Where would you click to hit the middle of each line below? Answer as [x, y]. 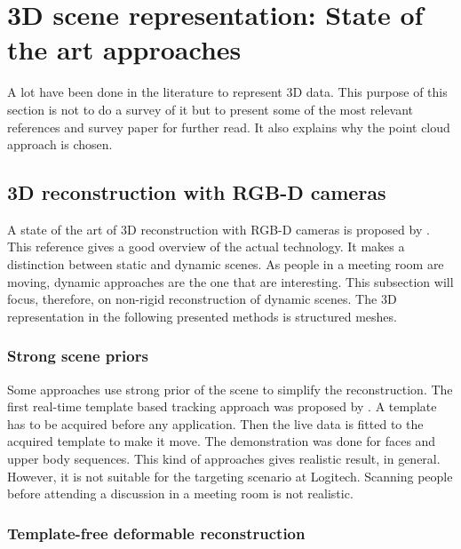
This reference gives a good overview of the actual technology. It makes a [206, 247]
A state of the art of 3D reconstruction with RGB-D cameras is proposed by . [219, 229]
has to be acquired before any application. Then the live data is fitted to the [215, 423]
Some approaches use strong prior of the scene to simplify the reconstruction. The [230, 389]
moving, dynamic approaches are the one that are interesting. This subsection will [230, 281]
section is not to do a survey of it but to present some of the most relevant [211, 109]
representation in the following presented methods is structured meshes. [202, 316]
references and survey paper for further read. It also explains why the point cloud [229, 127]
